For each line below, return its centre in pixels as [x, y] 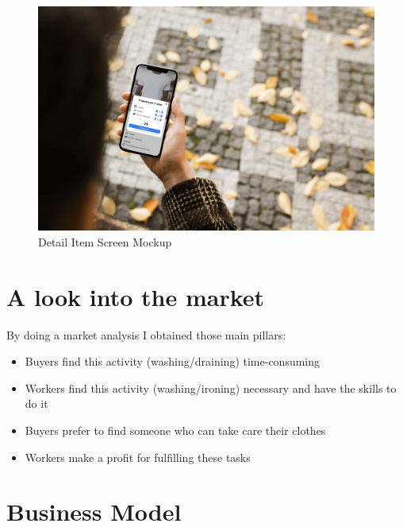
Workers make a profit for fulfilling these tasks [138, 457]
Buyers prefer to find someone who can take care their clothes [175, 430]
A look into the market [136, 296]
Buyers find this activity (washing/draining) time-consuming [173, 361]
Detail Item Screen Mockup [105, 241]
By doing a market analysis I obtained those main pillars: [146, 334]
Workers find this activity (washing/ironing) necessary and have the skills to [211, 387]
